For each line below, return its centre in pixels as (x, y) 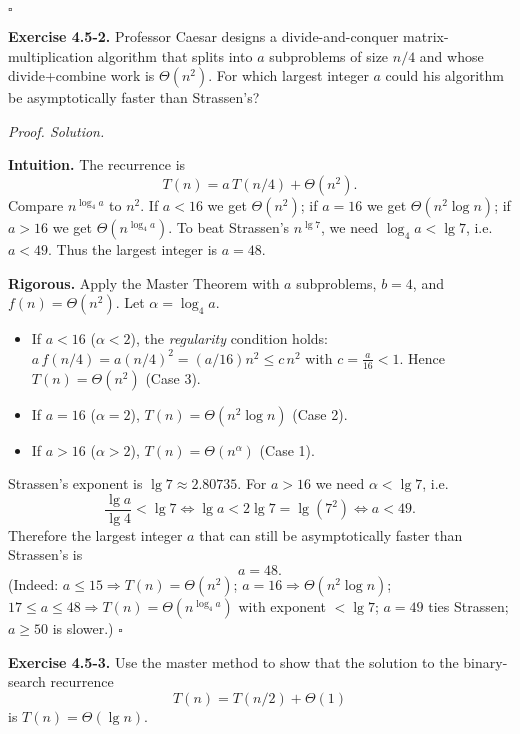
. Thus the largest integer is (133, 248)
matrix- (426, 36)
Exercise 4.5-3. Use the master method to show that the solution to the (233, 661)
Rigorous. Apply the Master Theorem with (144, 282)
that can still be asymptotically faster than (331, 534)
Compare (36, 204)
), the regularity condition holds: (229, 338)
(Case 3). (173, 377)
